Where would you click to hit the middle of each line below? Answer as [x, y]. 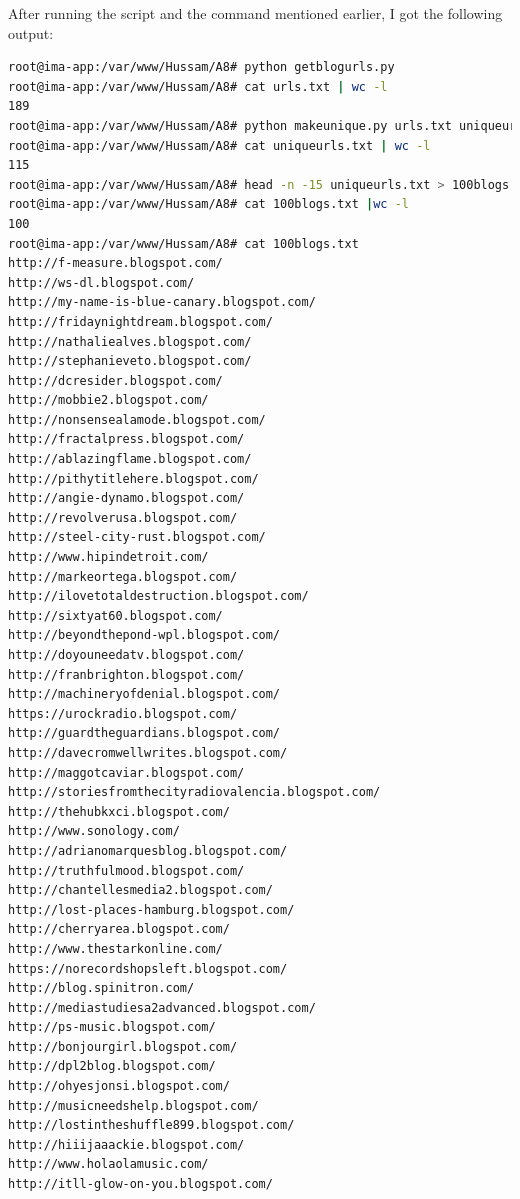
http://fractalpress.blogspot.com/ [126, 439]
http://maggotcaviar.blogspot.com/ [126, 772]
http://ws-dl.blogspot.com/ [101, 282]
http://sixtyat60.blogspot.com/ [115, 615]
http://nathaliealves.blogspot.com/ [130, 341]
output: [31, 32]
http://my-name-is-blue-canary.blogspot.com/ [162, 302]
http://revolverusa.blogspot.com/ [123, 517]
